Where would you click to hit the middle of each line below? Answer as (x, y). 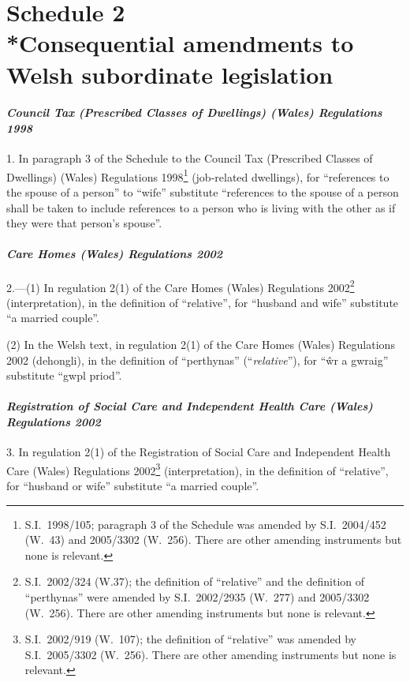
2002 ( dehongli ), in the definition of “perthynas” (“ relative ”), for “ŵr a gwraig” (198, 360)
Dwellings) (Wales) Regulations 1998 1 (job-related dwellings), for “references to (198, 175)
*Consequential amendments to (180, 43)
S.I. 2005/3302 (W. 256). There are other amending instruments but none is (211, 654)
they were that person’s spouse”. (84, 223)
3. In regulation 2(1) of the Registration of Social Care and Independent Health (199, 452)
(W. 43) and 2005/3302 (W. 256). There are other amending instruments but (213, 540)
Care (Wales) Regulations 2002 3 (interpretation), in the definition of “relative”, (198, 469)
